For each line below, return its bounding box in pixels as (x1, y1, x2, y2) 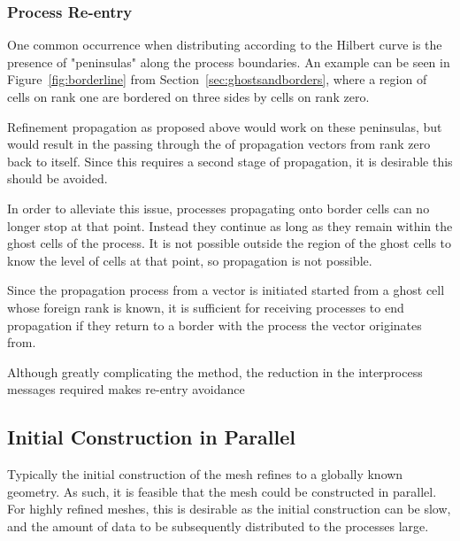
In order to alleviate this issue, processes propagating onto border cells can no (7, 198, 430, 217)
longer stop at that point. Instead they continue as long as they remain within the (7, 216, 453, 235)
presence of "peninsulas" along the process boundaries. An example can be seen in (7, 52, 450, 71)
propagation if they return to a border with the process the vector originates (7, 315, 422, 334)
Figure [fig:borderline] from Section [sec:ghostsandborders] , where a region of (7, 70, 427, 89)
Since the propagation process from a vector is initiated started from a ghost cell (7, 281, 445, 299)
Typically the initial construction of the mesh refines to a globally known (7, 465, 403, 483)
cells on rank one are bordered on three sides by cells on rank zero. (7, 88, 370, 105)
